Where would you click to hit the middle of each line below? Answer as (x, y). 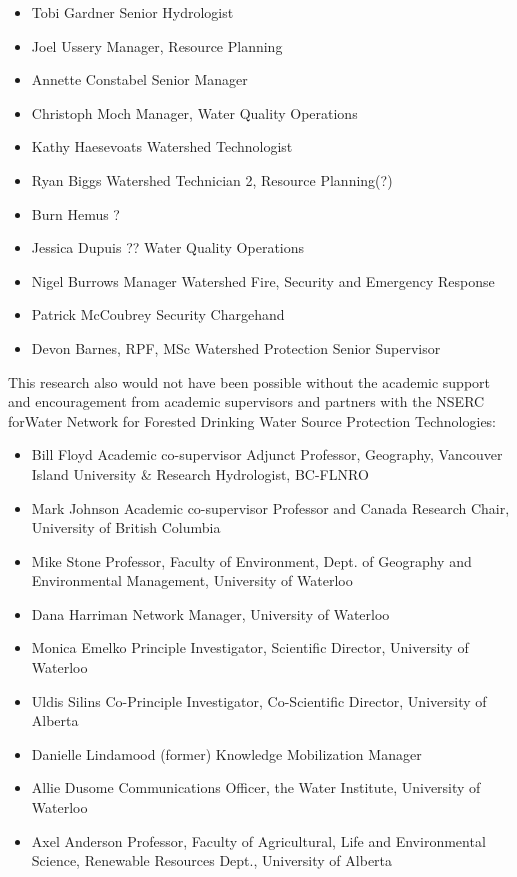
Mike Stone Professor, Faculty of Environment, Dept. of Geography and (251, 560)
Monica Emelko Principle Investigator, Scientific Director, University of (250, 647)
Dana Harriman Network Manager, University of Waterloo (210, 613)
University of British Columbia (126, 527)
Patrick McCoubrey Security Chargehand (158, 314)
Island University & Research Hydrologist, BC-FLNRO (200, 473)
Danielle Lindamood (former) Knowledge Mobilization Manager (226, 753)
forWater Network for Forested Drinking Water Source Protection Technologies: (252, 420)
